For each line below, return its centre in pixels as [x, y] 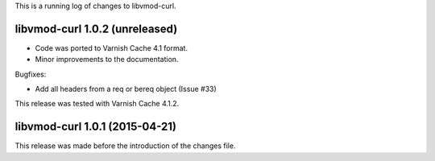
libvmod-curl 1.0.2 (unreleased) [96, 29]
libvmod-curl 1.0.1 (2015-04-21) [96, 127]
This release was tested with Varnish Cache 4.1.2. [97, 104]
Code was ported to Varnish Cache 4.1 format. [112, 47]
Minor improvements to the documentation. [107, 60]
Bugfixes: [31, 74]
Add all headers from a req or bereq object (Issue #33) [126, 89]
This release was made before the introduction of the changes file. [125, 146]
